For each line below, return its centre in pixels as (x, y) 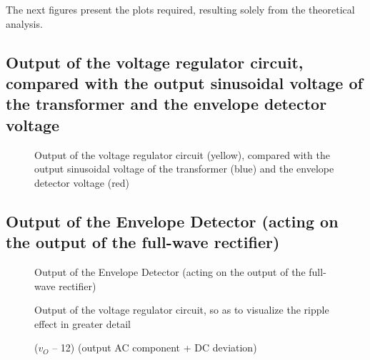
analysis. (24, 23)
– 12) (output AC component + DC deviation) (155, 348)
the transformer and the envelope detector (166, 104)
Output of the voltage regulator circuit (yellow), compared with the (182, 154)
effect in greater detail (83, 323)
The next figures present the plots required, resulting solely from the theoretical (180, 9)
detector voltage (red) (82, 182)
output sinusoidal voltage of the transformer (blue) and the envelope (184, 169)
